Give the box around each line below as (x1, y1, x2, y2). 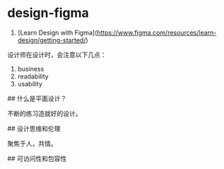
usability (17, 79, 42, 88)
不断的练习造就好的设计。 (7, 109, 82, 117)
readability (17, 72, 49, 81)
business (17, 64, 45, 73)
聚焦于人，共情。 (7, 139, 57, 148)
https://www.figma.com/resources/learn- (96, 28, 217, 37)
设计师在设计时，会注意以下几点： (7, 50, 107, 59)
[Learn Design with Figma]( (17, 28, 98, 37)
